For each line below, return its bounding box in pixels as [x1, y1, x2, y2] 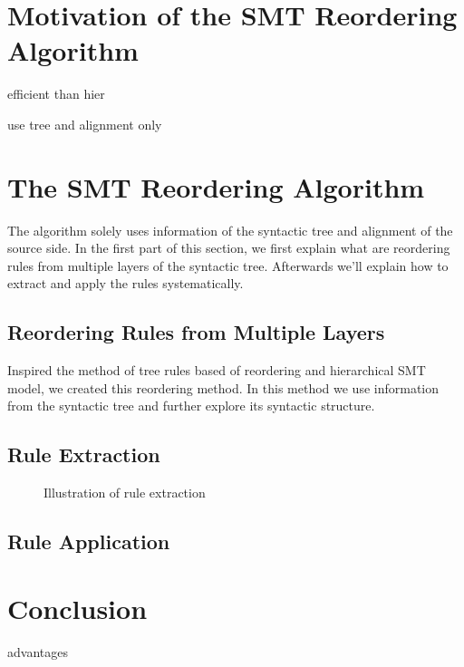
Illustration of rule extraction [43, 483, 206, 502]
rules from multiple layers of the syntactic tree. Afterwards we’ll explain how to [7, 256, 449, 275]
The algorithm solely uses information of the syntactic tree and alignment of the [7, 220, 453, 239]
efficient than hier [7, 84, 105, 103]
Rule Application [7, 527, 170, 556]
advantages [7, 642, 68, 661]
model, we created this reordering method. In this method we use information [7, 378, 440, 397]
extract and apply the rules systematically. [7, 274, 244, 293]
